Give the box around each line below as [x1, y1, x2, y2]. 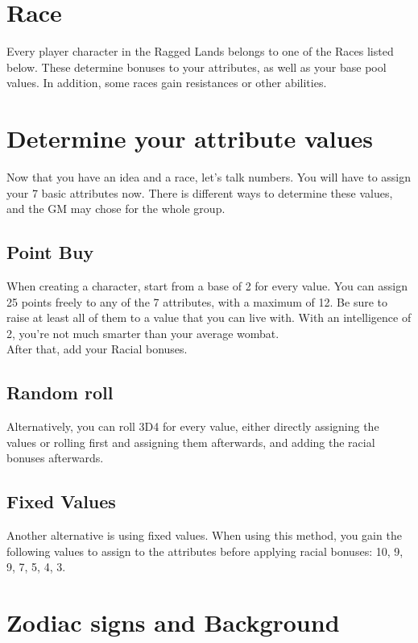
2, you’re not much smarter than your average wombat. [6, 324, 279, 341]
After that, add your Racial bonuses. [6, 340, 188, 357]
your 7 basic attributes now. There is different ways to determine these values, [6, 184, 393, 201]
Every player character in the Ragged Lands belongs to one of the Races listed [6, 43, 394, 60]
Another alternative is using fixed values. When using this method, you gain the [6, 527, 402, 544]
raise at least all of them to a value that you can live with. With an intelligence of [6, 309, 412, 326]
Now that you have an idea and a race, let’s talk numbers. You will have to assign [6, 169, 412, 186]
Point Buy [6, 240, 94, 265]
